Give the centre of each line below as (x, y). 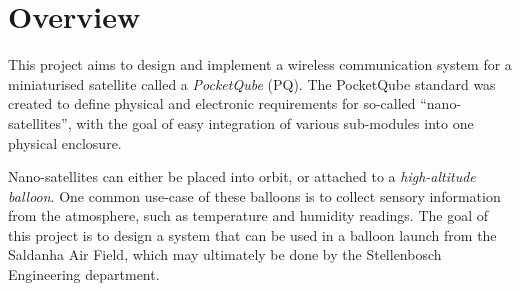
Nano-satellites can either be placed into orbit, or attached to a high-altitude (242, 176)
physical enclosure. (65, 142)
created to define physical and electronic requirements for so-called (212, 103)
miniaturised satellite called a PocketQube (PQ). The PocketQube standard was (252, 83)
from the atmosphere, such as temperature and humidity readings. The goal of (248, 215)
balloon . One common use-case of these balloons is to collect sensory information (254, 195)
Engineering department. (84, 274)
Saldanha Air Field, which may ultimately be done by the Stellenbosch (225, 254)
